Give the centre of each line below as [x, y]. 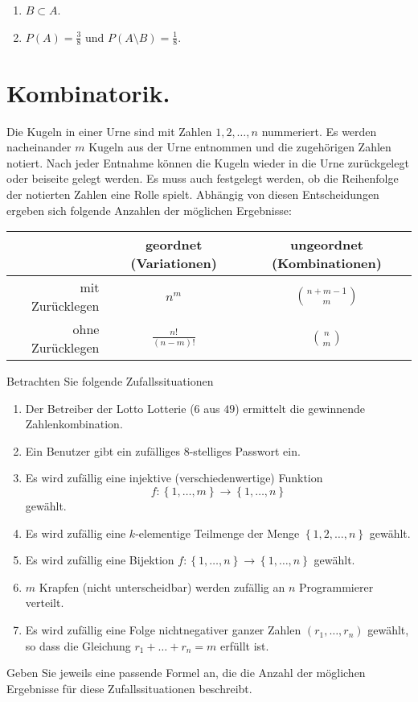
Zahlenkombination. [74, 424]
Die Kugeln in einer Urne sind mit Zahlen [109, 131]
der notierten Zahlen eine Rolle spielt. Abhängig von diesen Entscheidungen [193, 194]
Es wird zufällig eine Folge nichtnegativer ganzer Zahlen [163, 630]
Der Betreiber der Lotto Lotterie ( [110, 408]
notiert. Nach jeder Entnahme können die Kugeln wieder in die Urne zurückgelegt [208, 162]
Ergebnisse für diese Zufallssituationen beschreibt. [129, 688]
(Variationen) [174, 263]
